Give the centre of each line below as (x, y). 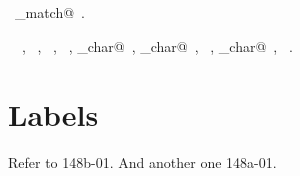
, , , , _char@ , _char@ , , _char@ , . (157, 45)
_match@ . (49, 12)
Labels (53, 114)
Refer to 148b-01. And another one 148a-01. (142, 162)
